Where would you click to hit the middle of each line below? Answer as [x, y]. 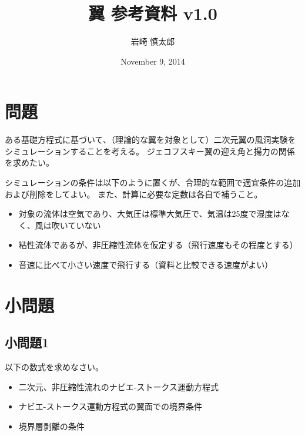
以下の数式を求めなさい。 [54, 367]
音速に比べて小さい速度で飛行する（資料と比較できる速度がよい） [146, 264]
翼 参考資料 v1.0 [153, 13]
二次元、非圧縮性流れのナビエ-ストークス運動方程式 [119, 386]
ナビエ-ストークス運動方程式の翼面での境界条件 [110, 406]
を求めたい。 [29, 162]
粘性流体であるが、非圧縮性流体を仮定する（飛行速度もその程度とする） [158, 245]
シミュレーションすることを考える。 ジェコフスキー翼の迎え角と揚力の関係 [150, 151]
